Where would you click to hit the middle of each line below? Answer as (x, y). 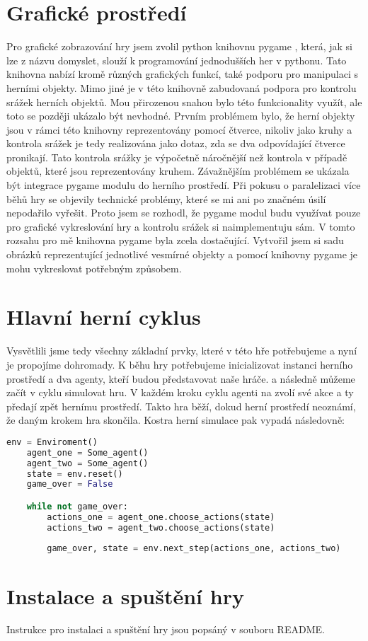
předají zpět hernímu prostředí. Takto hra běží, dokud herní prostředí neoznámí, (181, 406)
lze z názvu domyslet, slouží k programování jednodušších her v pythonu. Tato (177, 60)
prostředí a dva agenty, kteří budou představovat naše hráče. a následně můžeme (181, 378)
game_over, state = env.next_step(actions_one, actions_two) (194, 549)
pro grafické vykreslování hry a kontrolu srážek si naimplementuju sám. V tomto (181, 226)
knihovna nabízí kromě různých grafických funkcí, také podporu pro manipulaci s (182, 74)
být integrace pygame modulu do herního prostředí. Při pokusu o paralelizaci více (184, 185)
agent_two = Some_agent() (87, 463)
